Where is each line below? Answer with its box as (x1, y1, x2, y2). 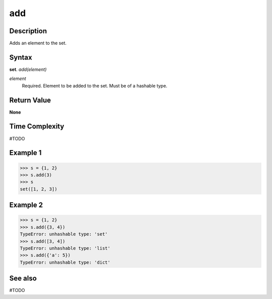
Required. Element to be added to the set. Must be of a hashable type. (22, 83, 168, 89)
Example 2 (9, 201, 43, 209)
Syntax (9, 53, 32, 61)
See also (9, 274, 37, 283)
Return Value (9, 96, 51, 104)
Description (9, 27, 47, 35)
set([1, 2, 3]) (20, 186, 57, 192)
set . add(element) (9, 66, 47, 72)
